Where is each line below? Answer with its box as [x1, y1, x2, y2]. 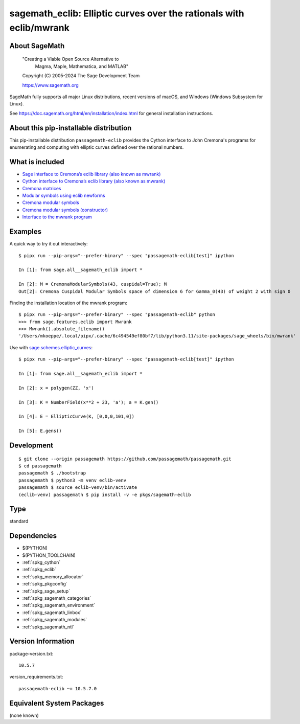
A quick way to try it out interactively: [9, 241, 88, 247]
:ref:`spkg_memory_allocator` [22, 573, 84, 580]
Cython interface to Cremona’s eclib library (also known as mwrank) [22, 178, 166, 184]
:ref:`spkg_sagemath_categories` [22, 595, 91, 601]
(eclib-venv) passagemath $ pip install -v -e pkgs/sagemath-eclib [18, 491, 191, 497]
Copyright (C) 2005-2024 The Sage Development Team [22, 73, 140, 79]
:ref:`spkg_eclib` [22, 567, 56, 573]
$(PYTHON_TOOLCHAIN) [22, 552, 76, 558]
